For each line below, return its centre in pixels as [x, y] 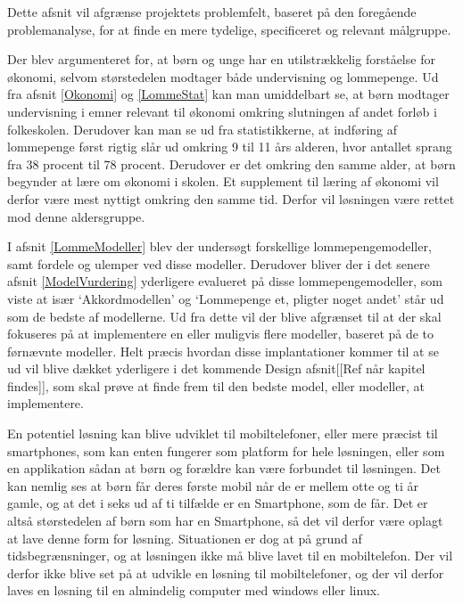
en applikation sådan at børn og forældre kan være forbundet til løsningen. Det [224, 468]
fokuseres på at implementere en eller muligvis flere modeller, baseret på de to [221, 334]
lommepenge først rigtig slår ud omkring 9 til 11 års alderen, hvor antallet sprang [230, 147]
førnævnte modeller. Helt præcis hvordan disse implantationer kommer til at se [223, 351]
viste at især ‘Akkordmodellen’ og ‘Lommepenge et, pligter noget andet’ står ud [226, 298]
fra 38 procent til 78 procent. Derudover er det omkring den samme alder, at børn [231, 164]
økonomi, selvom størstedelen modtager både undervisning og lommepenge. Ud [223, 76]
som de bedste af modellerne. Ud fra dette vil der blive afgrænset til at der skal [224, 316]
